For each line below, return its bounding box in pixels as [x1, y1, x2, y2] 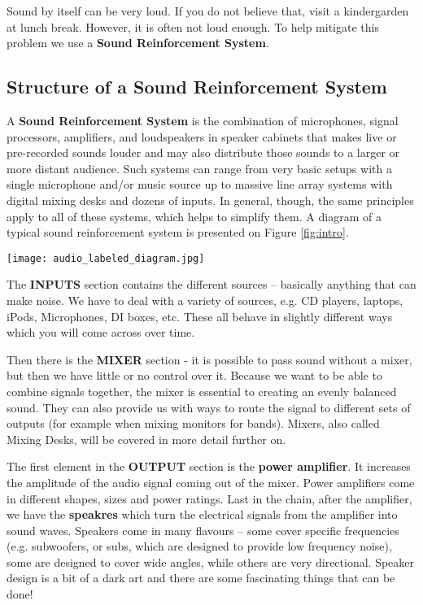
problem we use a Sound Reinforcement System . [7, 34, 269, 51]
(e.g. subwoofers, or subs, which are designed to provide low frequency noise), [7, 538, 392, 555]
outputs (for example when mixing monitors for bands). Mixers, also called [7, 415, 380, 432]
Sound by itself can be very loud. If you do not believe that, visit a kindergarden [7, 2, 409, 19]
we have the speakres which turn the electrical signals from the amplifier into [7, 506, 398, 523]
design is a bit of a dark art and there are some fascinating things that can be [7, 569, 395, 586]
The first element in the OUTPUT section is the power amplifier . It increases [7, 458, 411, 475]
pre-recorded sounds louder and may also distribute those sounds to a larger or [7, 144, 400, 161]
